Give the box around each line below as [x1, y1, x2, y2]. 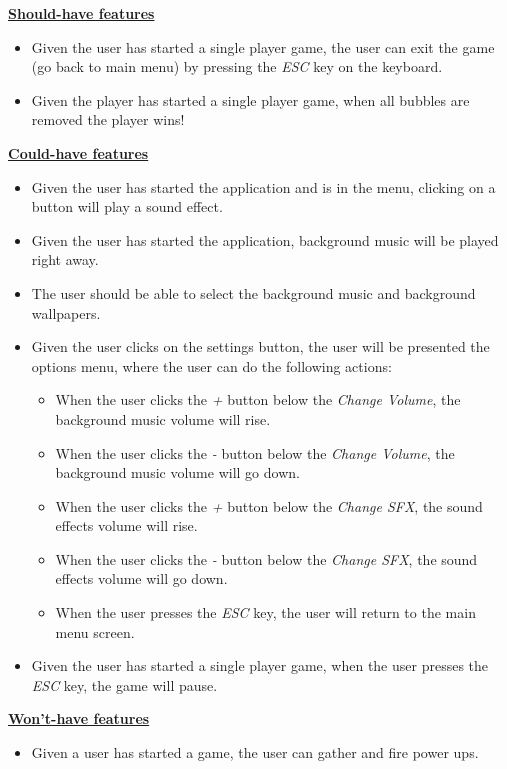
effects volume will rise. [55, 515, 198, 536]
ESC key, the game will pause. [31, 674, 218, 695]
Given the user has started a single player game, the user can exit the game [31, 36, 495, 57]
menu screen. [55, 621, 135, 642]
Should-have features [8, 3, 155, 23]
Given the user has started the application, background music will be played [31, 229, 499, 250]
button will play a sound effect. [31, 196, 223, 217]
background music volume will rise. [55, 408, 271, 429]
